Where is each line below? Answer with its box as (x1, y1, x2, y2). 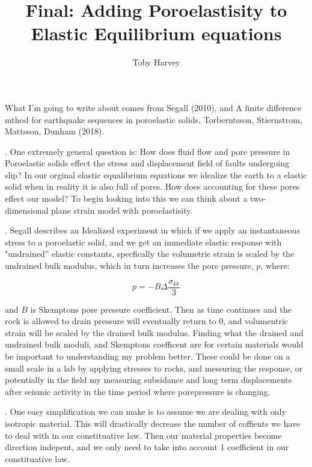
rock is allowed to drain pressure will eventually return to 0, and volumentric (5, 315, 289, 327)
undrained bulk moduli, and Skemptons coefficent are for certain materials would (5, 338, 304, 351)
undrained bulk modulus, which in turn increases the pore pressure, (5, 259, 254, 272)
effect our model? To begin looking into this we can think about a (5, 192, 248, 205)
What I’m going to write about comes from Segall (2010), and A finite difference (5, 101, 302, 113)
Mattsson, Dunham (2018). (5, 125, 105, 137)
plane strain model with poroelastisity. (51, 203, 193, 216)
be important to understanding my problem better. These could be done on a (5, 350, 290, 363)
